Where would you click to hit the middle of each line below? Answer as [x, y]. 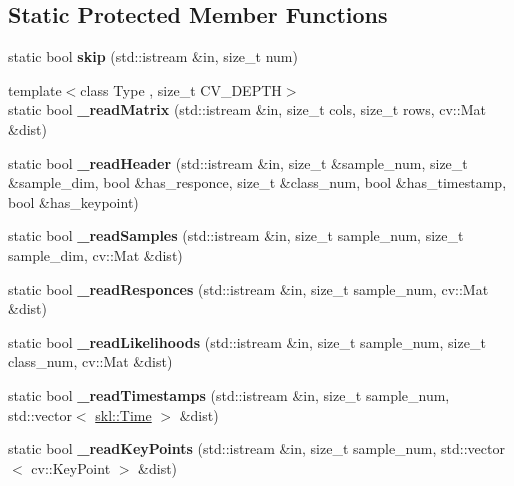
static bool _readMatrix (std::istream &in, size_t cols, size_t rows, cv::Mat [247, 109]
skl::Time [123, 414]
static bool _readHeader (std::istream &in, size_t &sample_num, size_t [238, 162]
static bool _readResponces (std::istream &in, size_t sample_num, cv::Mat [248, 288]
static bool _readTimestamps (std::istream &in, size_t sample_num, [229, 394]
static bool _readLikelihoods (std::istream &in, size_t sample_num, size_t [247, 341]
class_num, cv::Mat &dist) [90, 361]
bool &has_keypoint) [73, 201]
